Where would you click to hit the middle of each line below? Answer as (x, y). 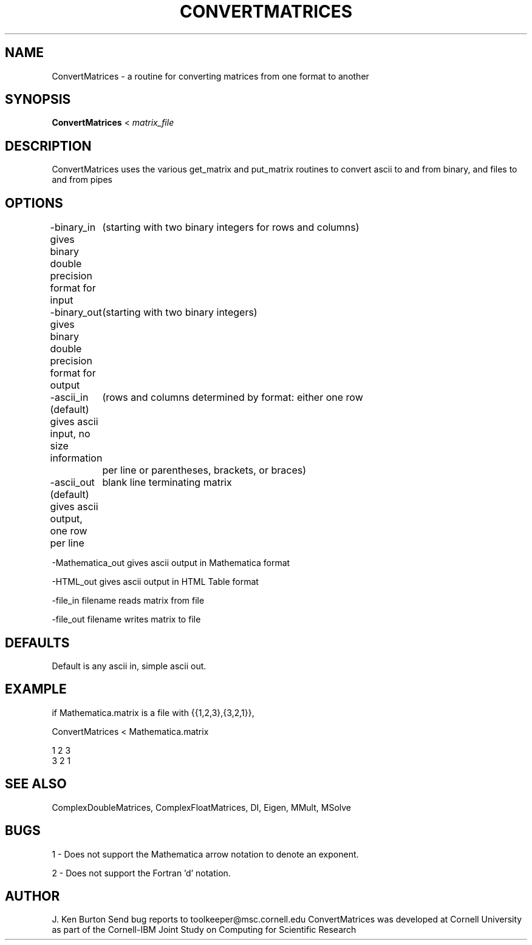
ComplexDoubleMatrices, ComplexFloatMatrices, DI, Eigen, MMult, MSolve (201, 807)
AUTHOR (32, 896)
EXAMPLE (36, 689)
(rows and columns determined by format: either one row (233, 397)
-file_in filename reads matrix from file (128, 601)
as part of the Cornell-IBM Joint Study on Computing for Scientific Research (204, 930)
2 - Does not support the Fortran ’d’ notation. (141, 873)
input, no (70, 434)
